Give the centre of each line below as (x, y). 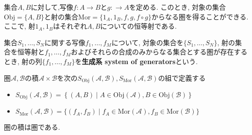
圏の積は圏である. (32, 127)
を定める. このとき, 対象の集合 (178, 7)
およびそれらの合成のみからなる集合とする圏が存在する (159, 52)
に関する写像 (65, 42)
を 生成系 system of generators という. (136, 61)
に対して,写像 (52, 7)
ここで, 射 (20, 26)
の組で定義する (182, 77)
